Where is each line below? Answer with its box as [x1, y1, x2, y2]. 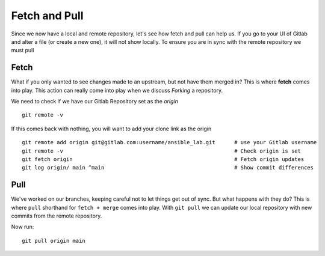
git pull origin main [22, 237, 85, 244]
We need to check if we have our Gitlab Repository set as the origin [11, 98, 179, 105]
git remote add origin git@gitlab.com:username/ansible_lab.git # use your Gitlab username [22, 139, 317, 146]
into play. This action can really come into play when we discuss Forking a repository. [11, 87, 223, 94]
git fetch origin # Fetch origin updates [22, 156, 305, 162]
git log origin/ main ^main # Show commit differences [22, 164, 314, 171]
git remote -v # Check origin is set [22, 147, 301, 154]
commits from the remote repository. [11, 212, 102, 219]
